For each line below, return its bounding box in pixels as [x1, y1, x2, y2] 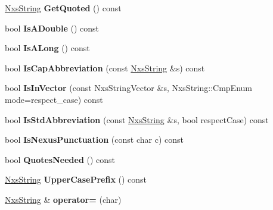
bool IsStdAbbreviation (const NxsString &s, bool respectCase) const [5, 113, 269, 126]
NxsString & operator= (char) [5, 193, 122, 205]
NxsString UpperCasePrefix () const [5, 173, 147, 186]
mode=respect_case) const [5, 93, 103, 105]
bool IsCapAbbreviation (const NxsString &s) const [5, 61, 205, 74]
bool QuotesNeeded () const [5, 153, 116, 165]
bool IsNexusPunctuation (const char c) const [5, 133, 184, 146]
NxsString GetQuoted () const [5, 2, 122, 14]
